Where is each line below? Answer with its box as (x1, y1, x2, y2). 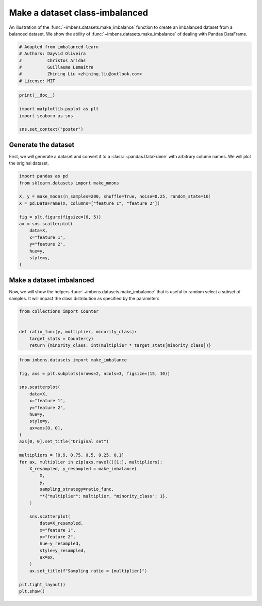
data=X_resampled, (39, 520, 83, 526)
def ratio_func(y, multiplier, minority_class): (19, 329, 137, 335)
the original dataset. (9, 160, 49, 166)
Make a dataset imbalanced (9, 276, 95, 284)
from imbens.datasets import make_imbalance (19, 357, 127, 362)
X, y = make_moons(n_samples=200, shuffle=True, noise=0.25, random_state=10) (19, 194, 211, 199)
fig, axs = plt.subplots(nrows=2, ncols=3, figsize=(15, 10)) (19, 371, 170, 376)
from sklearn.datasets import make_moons (19, 180, 119, 186)
